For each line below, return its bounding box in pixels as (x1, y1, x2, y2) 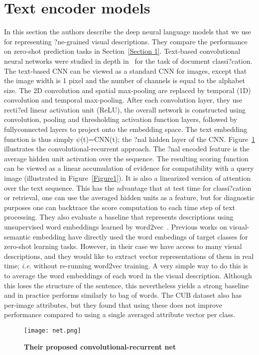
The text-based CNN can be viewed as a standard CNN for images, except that (4, 65, 247, 76)
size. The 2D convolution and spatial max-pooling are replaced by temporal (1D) (4, 85, 251, 95)
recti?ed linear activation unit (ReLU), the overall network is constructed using (4, 104, 246, 115)
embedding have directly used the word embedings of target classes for (33, 231, 248, 241)
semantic (4, 231, 31, 241)
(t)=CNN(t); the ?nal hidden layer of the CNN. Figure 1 (80, 133, 255, 144)
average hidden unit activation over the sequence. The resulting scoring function (4, 153, 249, 163)
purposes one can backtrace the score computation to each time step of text (4, 202, 235, 212)
